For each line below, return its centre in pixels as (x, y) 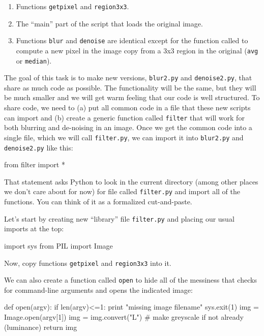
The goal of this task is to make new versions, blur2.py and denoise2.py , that (128, 78)
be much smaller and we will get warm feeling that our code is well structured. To (132, 97)
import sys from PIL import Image (58, 245)
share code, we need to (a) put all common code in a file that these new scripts (127, 108)
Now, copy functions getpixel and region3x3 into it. (88, 263)
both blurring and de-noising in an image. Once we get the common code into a (128, 127)
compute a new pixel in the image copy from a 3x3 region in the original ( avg (137, 50)
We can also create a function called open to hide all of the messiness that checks (130, 280)
